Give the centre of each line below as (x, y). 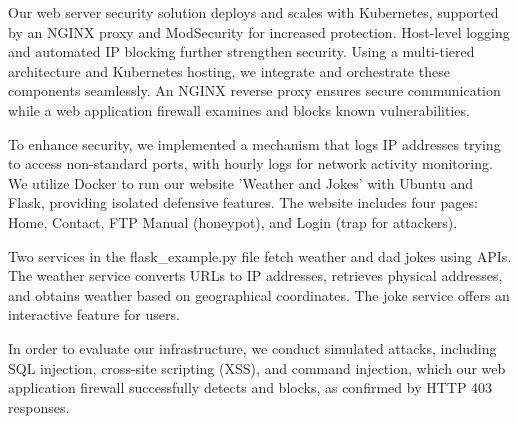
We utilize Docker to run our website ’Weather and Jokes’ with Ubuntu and (241, 182)
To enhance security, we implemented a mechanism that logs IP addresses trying (254, 143)
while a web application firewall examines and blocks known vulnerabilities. (239, 109)
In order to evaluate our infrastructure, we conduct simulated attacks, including (252, 347)
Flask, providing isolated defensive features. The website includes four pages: (243, 202)
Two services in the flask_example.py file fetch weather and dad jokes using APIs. (260, 255)
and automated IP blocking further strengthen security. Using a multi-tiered (241, 51)
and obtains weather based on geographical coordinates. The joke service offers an (259, 294)
